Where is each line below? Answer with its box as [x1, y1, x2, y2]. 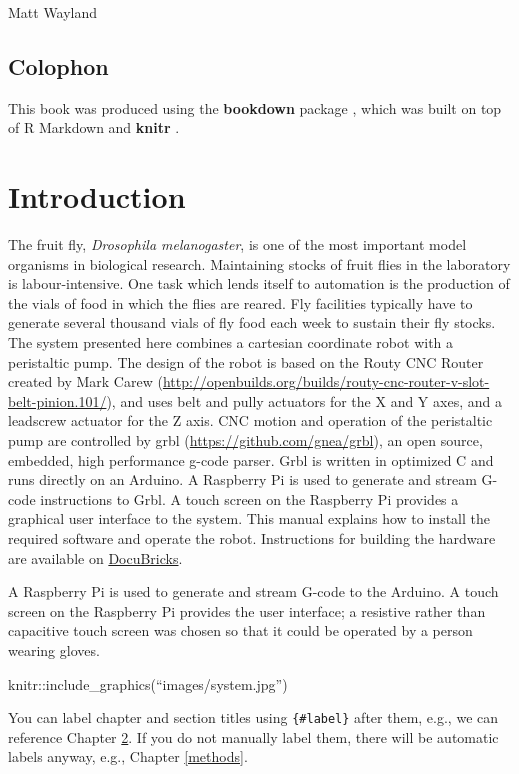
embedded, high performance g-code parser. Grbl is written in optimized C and [8, 449, 494, 470]
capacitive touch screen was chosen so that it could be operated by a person [8, 620, 473, 641]
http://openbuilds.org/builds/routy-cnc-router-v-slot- [162, 371, 490, 392]
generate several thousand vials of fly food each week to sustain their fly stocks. [8, 312, 496, 333]
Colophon [8, 50, 109, 81]
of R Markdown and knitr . [8, 117, 180, 138]
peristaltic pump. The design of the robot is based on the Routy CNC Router [8, 351, 484, 372]
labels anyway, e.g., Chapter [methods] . [8, 746, 248, 767]
